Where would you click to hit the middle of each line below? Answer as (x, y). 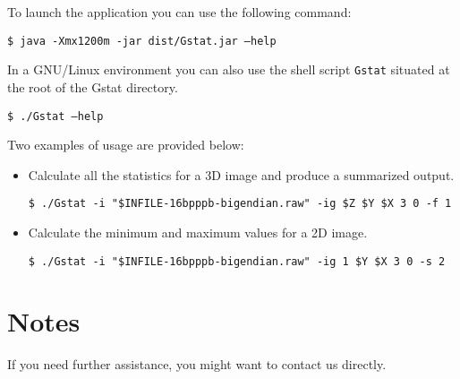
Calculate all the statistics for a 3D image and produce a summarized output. (241, 174)
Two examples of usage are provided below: (126, 145)
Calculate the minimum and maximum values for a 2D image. (198, 232)
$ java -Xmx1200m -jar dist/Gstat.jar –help (142, 41)
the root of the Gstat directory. (93, 86)
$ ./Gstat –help (55, 116)
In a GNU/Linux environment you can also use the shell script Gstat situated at (229, 69)
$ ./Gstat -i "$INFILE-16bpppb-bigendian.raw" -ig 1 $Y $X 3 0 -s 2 (237, 261)
